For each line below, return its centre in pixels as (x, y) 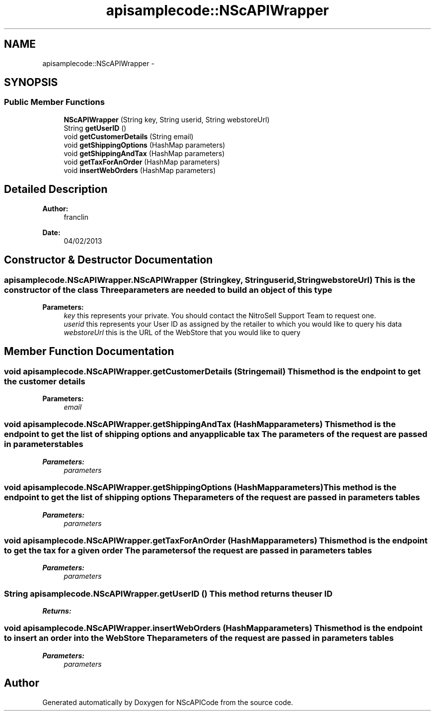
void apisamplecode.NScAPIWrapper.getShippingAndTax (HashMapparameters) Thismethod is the (200, 424)
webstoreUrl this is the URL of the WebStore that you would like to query (182, 332)
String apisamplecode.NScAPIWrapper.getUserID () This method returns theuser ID (168, 593)
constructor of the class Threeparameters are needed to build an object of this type (168, 290)
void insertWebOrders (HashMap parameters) (140, 170)
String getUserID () (95, 128)
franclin (76, 217)
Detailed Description (56, 189)
